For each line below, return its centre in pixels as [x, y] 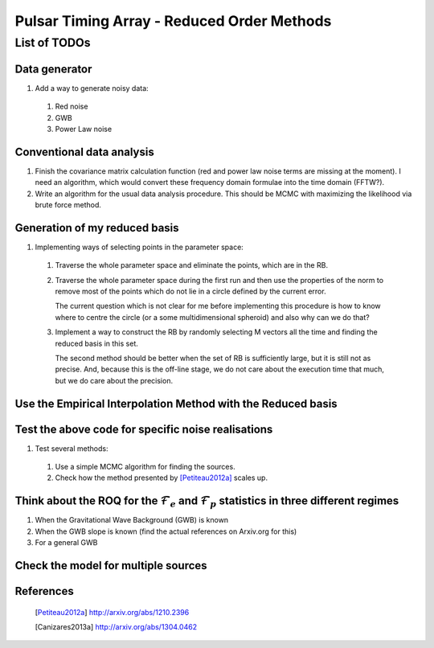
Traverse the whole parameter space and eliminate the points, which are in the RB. [192, 265]
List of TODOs [53, 43]
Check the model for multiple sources [111, 566]
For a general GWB [66, 543]
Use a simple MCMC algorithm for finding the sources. [145, 467]
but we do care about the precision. [114, 380]
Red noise [72, 107]
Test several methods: [72, 448]
